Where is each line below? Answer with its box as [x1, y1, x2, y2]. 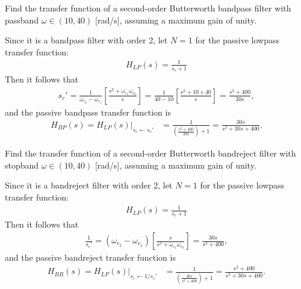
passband [5, 13, 39, 26]
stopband [5, 158, 39, 171]
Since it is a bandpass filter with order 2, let [5, 34, 168, 46]
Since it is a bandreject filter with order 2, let [5, 179, 173, 191]
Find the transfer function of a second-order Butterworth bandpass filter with [5, 2, 291, 14]
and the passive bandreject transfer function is [5, 251, 176, 264]
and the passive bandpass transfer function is [5, 105, 171, 118]
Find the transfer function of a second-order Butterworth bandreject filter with [5, 147, 296, 160]
